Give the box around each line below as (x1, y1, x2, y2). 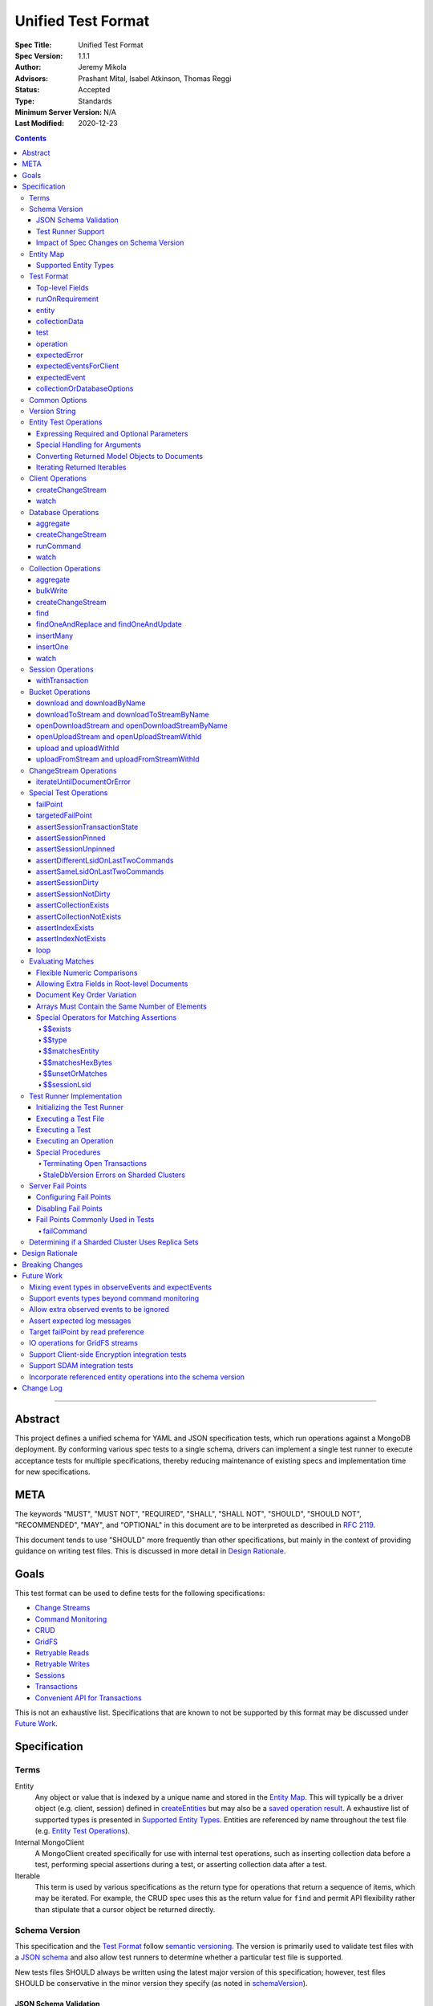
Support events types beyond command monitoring (29, 1293, 200, 1303)
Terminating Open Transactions (42, 1159, 148, 1168)
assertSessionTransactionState (36, 822, 139, 831)
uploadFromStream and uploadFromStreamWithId (36, 754, 200, 764)
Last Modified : (14, 119, 64, 128)
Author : (14, 63, 42, 72)
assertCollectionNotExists (36, 912, 122, 921)
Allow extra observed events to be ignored (29, 1305, 170, 1314)
